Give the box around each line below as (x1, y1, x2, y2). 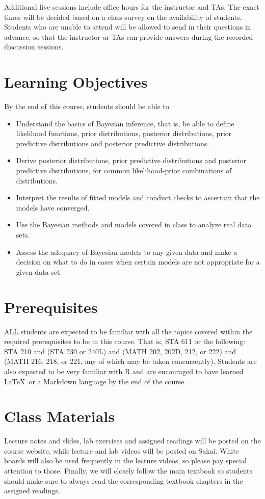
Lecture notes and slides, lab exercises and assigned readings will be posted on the (4, 435, 261, 446)
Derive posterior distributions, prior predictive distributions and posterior (16, 155, 246, 166)
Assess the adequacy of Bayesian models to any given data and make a (16, 246, 237, 257)
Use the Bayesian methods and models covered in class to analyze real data (16, 219, 252, 230)
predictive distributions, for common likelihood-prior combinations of (16, 165, 232, 176)
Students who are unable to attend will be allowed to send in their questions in (4, 21, 251, 32)
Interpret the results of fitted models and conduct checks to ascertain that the (16, 192, 260, 203)
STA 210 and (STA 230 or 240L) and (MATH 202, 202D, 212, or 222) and (4, 346, 236, 356)
